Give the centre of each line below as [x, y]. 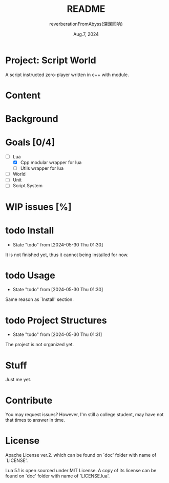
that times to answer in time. [35, 420]
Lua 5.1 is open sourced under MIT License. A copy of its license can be [81, 471]
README [86, 9]
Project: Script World [51, 60]
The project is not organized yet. [40, 345]
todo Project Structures [56, 320]
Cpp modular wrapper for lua [51, 163]
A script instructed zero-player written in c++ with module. [67, 75]
